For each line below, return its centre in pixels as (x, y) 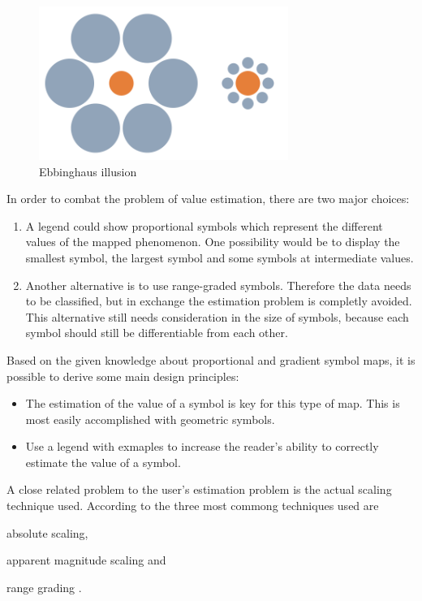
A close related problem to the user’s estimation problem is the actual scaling (199, 489)
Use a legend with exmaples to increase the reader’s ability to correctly (202, 446)
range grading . (44, 587)
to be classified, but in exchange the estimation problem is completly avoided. (219, 301)
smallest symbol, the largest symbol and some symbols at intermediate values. (220, 257)
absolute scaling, (47, 532)
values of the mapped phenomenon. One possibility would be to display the (213, 242)
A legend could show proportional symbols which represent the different (204, 225)
